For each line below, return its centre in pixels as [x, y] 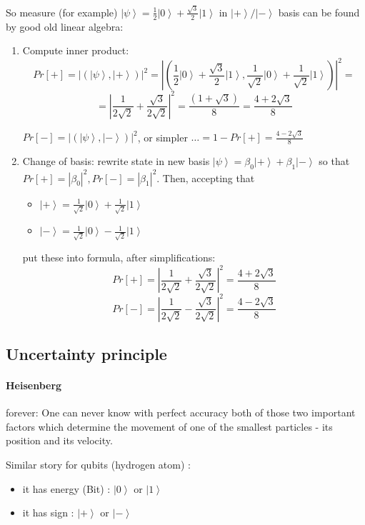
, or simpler [162, 137]
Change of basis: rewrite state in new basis [116, 161]
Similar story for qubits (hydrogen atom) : [98, 464]
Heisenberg [34, 385]
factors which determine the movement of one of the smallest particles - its [169, 426]
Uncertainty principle [86, 353]
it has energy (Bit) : [66, 488]
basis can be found [319, 12]
